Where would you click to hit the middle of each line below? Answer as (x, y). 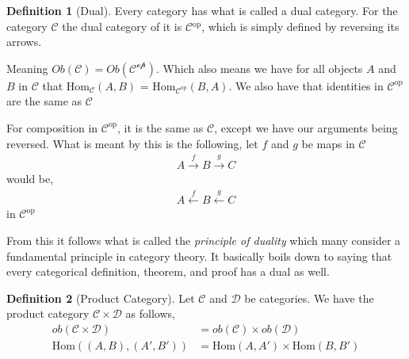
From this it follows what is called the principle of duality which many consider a (204, 240)
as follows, (150, 313)
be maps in (328, 143)
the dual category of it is (122, 26)
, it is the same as (161, 127)
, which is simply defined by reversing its (300, 26)
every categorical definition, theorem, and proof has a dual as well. (168, 271)
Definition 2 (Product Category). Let (101, 298)
